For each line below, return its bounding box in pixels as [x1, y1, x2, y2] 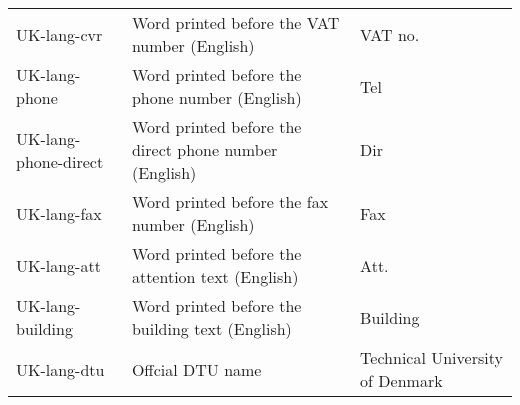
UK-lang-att [16, 253, 101, 277]
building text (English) [131, 317, 292, 340]
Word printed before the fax [131, 190, 329, 213]
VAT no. [360, 22, 420, 46]
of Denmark [360, 369, 443, 392]
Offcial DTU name [131, 357, 262, 381]
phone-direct [16, 149, 104, 173]
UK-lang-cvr [16, 22, 103, 46]
